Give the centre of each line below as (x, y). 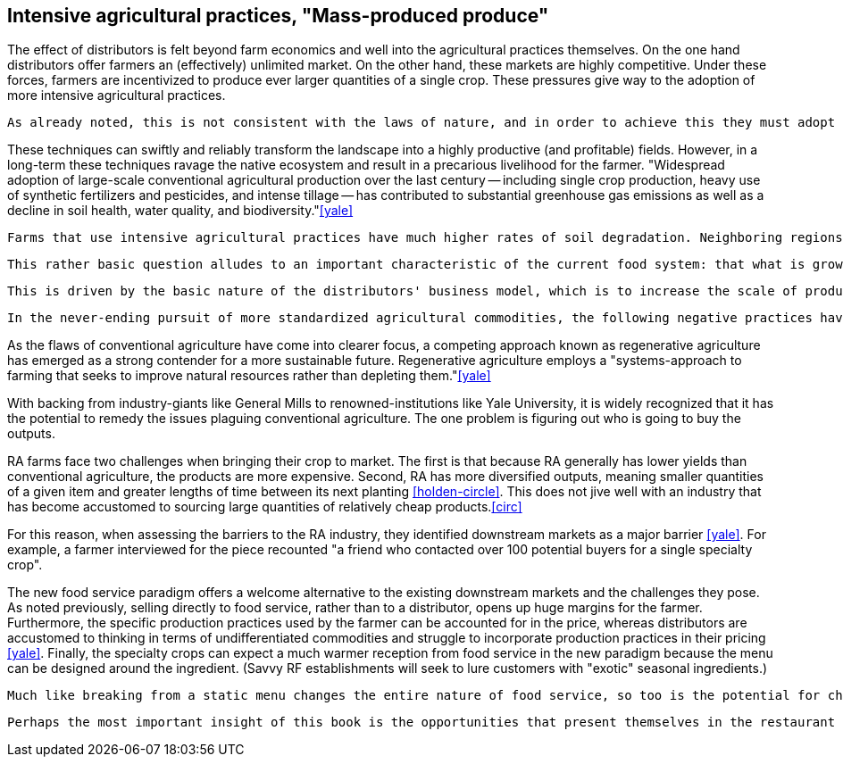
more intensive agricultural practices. (117, 95)
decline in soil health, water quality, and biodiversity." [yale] (180, 211)
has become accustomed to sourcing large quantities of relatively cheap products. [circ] (265, 507)
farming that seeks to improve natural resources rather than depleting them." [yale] (249, 376)
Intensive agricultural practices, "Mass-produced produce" (278, 16)
